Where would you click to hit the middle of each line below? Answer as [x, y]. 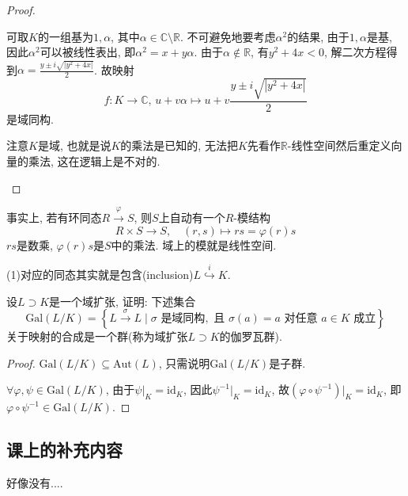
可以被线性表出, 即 [88, 52]
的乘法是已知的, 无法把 [179, 145]
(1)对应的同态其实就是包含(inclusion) [100, 275]
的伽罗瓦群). [251, 336]
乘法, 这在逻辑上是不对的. [94, 161]
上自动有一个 [192, 217]
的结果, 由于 [318, 36]
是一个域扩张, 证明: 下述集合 [123, 301]
